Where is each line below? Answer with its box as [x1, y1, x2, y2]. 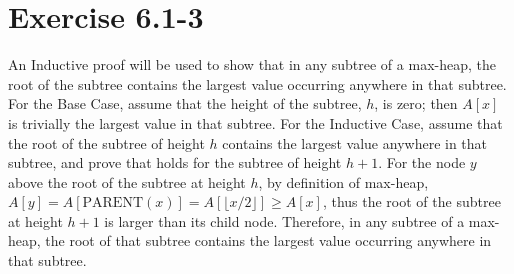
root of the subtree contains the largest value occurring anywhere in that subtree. [8, 73, 507, 94]
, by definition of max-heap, [258, 171, 429, 192]
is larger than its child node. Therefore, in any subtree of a [104, 210, 465, 231]
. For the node [378, 152, 466, 173]
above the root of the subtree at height [8, 171, 246, 192]
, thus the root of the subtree [322, 191, 501, 212]
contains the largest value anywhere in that [222, 132, 488, 153]
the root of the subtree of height [8, 132, 205, 153]
